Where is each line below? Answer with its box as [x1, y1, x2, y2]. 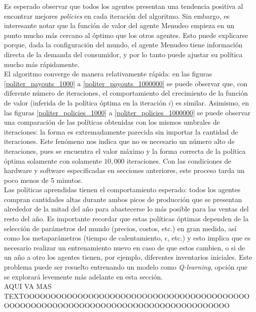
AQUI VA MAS [4, 281, 52, 291]
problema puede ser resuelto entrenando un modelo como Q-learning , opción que [4, 262, 248, 272]
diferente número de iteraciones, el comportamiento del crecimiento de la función [4, 88, 248, 98]
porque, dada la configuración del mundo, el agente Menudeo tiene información [4, 39, 243, 50]
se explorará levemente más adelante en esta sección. [4, 271, 163, 281]
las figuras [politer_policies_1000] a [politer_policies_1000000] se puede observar [4, 107, 251, 117]
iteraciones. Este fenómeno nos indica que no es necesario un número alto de [4, 136, 235, 146]
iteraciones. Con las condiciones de [127, 155, 231, 166]
